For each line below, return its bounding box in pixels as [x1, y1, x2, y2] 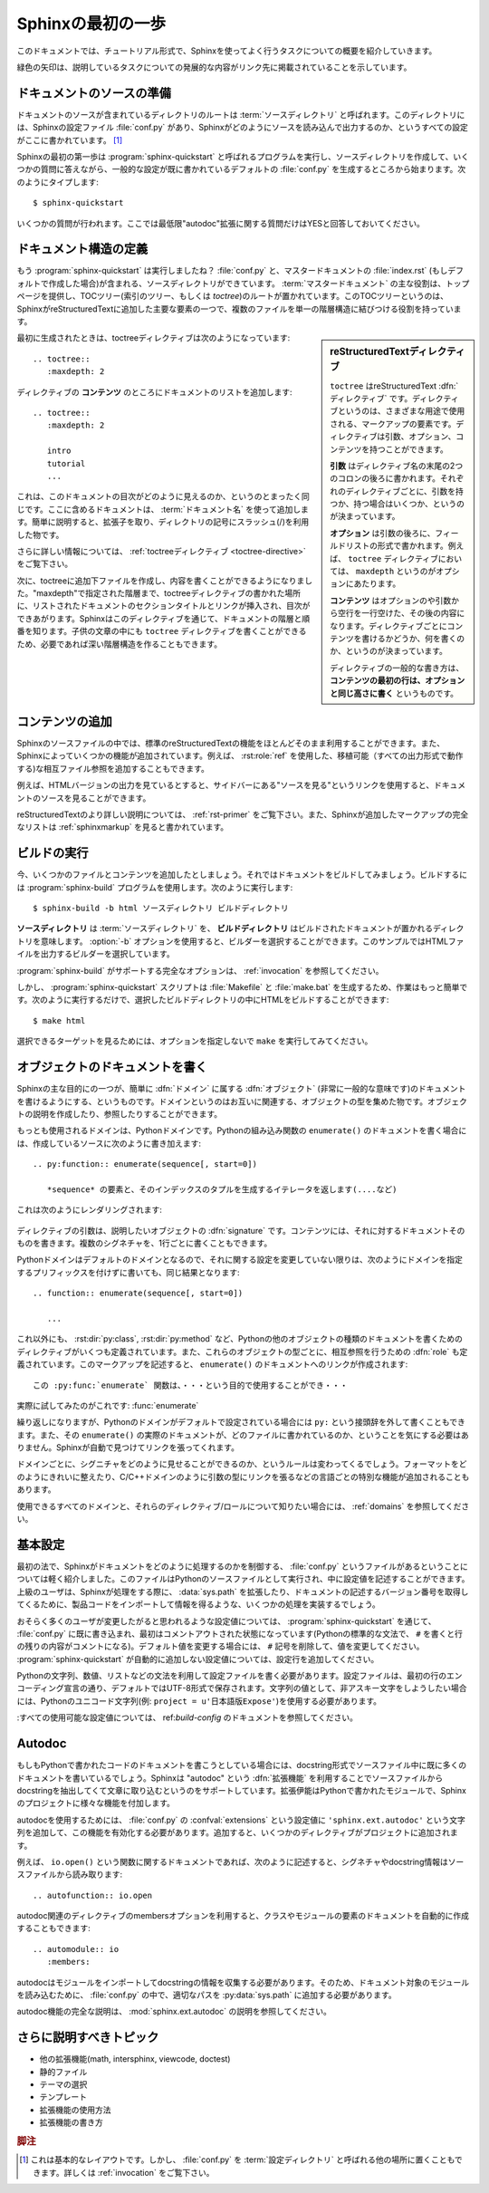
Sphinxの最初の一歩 [16, 14, 167, 34]
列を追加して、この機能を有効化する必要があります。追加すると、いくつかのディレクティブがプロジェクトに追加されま [16, 1827, 459, 1838]
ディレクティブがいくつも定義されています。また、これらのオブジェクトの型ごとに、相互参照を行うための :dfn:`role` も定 [16, 1346, 468, 1357]
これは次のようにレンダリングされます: [16, 1205, 163, 1216]
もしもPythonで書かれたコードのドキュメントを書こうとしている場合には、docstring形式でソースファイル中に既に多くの [16, 1760, 467, 1771]
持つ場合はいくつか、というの [353, 498, 465, 509]
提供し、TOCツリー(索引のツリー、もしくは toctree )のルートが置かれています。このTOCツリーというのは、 [48, 291, 448, 302]
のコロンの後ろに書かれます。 [330, 473, 441, 484]
